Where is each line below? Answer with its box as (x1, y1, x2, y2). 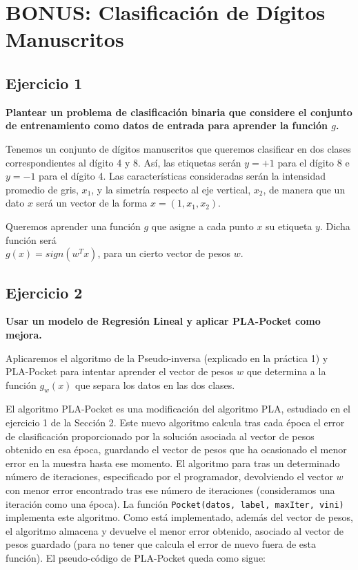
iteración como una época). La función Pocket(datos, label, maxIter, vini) (6, 496, 344, 511)
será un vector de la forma (36, 196, 148, 210)
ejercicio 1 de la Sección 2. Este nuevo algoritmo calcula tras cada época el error (6, 415, 345, 430)
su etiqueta (266, 218, 312, 233)
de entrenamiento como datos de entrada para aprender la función (6, 118, 328, 133)
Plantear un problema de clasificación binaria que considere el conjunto (6, 104, 352, 119)
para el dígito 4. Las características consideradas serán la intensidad (39, 169, 326, 183)
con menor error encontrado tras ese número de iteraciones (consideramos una (6, 483, 335, 497)
